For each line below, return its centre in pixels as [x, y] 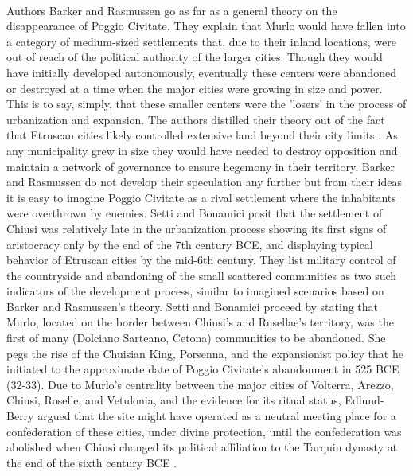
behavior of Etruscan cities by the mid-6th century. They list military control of [201, 260]
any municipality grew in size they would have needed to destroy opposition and [202, 150]
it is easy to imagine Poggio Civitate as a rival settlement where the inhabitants [201, 197]
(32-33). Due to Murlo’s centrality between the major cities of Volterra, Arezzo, [200, 384]
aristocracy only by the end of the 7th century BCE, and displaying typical [190, 244]
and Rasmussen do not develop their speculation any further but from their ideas [205, 182]
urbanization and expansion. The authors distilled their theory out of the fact [196, 119]
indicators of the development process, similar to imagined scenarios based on [195, 291]
